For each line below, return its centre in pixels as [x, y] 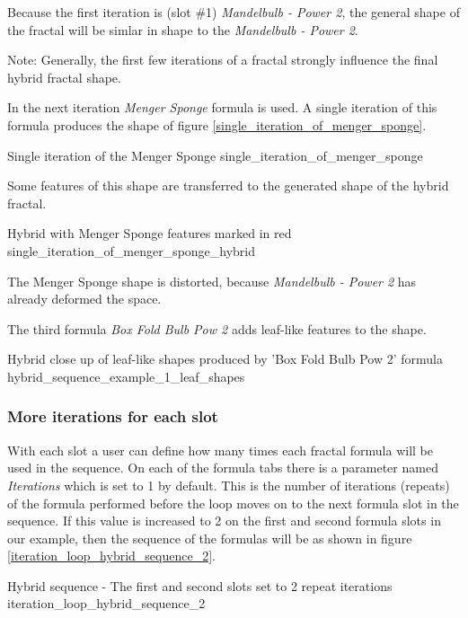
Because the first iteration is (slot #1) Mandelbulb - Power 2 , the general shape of [234, 12]
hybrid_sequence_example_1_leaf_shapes [126, 376]
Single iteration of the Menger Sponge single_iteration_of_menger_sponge [215, 155]
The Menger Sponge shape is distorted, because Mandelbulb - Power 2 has [212, 281]
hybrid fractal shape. [64, 77]
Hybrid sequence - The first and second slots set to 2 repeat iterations [200, 585]
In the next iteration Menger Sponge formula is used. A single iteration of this [222, 107]
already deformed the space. [84, 299]
